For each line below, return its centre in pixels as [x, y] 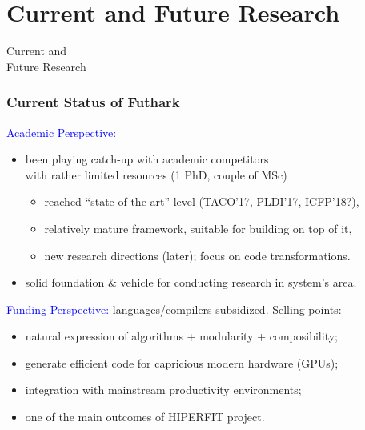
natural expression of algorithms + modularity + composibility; [181, 336]
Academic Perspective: [62, 132]
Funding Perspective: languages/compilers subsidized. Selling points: [174, 309]
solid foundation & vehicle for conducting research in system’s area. [191, 282]
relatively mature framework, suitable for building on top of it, [198, 228]
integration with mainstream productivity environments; [163, 390]
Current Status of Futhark [93, 102]
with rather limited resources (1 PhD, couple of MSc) [156, 174]
